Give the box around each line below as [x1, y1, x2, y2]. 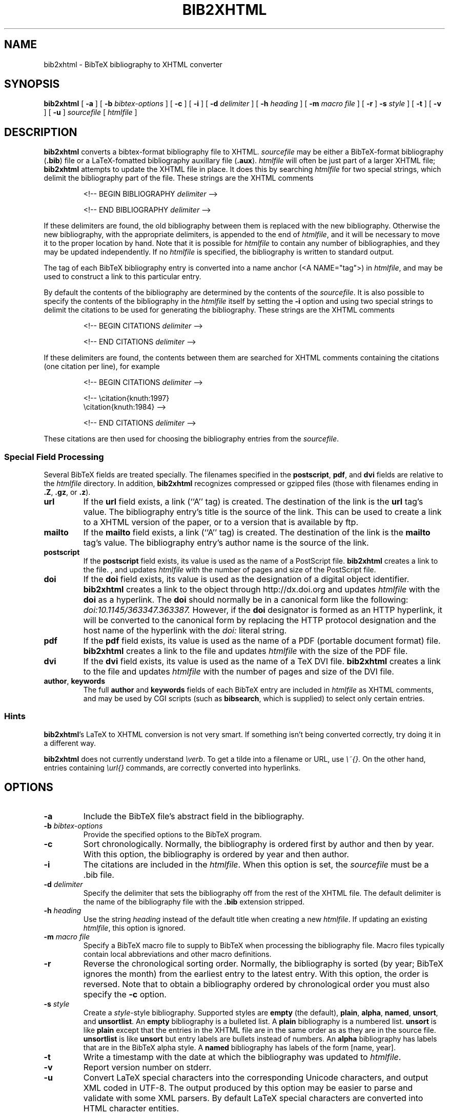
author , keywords [44, 677, 106, 686]
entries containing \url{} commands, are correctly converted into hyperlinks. [44, 763, 301, 772]
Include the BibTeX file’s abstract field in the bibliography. [83, 811, 304, 821]
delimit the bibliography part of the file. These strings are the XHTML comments [44, 174, 314, 183]
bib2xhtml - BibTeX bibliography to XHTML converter [44, 60, 222, 69]
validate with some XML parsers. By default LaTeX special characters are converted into [83, 1092, 423, 1103]
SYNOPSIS [4, 78, 60, 91]
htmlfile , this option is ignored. [83, 923, 186, 932]
